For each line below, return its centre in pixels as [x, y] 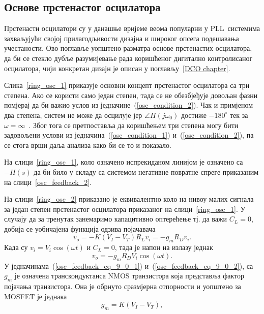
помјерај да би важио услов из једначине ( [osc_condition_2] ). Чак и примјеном [129, 105]
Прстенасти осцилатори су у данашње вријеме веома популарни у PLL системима [132, 28]
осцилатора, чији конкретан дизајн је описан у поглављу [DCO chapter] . [117, 68]
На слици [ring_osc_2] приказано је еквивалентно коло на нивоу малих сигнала [129, 199]
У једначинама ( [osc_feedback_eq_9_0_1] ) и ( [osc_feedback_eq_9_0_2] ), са [129, 265]
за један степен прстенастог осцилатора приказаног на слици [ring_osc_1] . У [125, 209]
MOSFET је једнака [36, 296]
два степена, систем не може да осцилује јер [73, 115]
